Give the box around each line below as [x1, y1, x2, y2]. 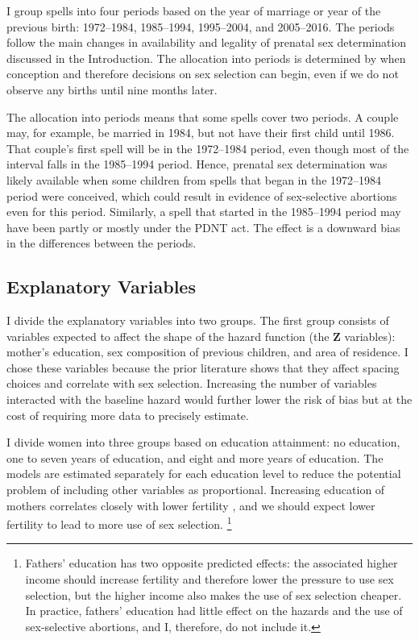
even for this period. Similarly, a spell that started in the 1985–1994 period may [6, 203, 401, 220]
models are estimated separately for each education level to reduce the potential [6, 465, 401, 482]
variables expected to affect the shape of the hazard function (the [6, 327, 330, 344]
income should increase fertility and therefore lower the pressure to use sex [25, 571, 394, 588]
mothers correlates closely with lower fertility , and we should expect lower [6, 497, 375, 513]
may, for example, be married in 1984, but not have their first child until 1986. [6, 124, 395, 141]
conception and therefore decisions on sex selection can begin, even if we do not [6, 65, 399, 82]
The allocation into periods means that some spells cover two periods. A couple [6, 108, 399, 125]
